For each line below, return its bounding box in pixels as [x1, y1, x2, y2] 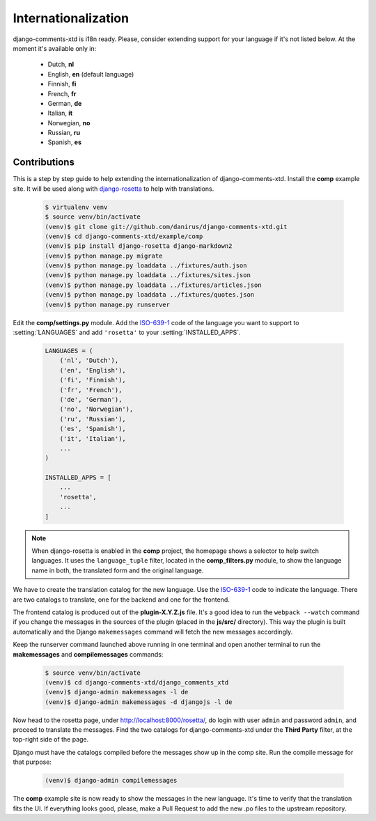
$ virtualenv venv [45, 203, 108, 211]
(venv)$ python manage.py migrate [45, 251, 163, 260]
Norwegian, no [47, 118, 91, 127]
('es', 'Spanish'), [59, 425, 127, 433]
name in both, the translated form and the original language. [31, 566, 204, 574]
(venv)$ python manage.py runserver [45, 300, 171, 308]
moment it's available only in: [13, 44, 97, 52]
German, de [47, 99, 82, 107]
